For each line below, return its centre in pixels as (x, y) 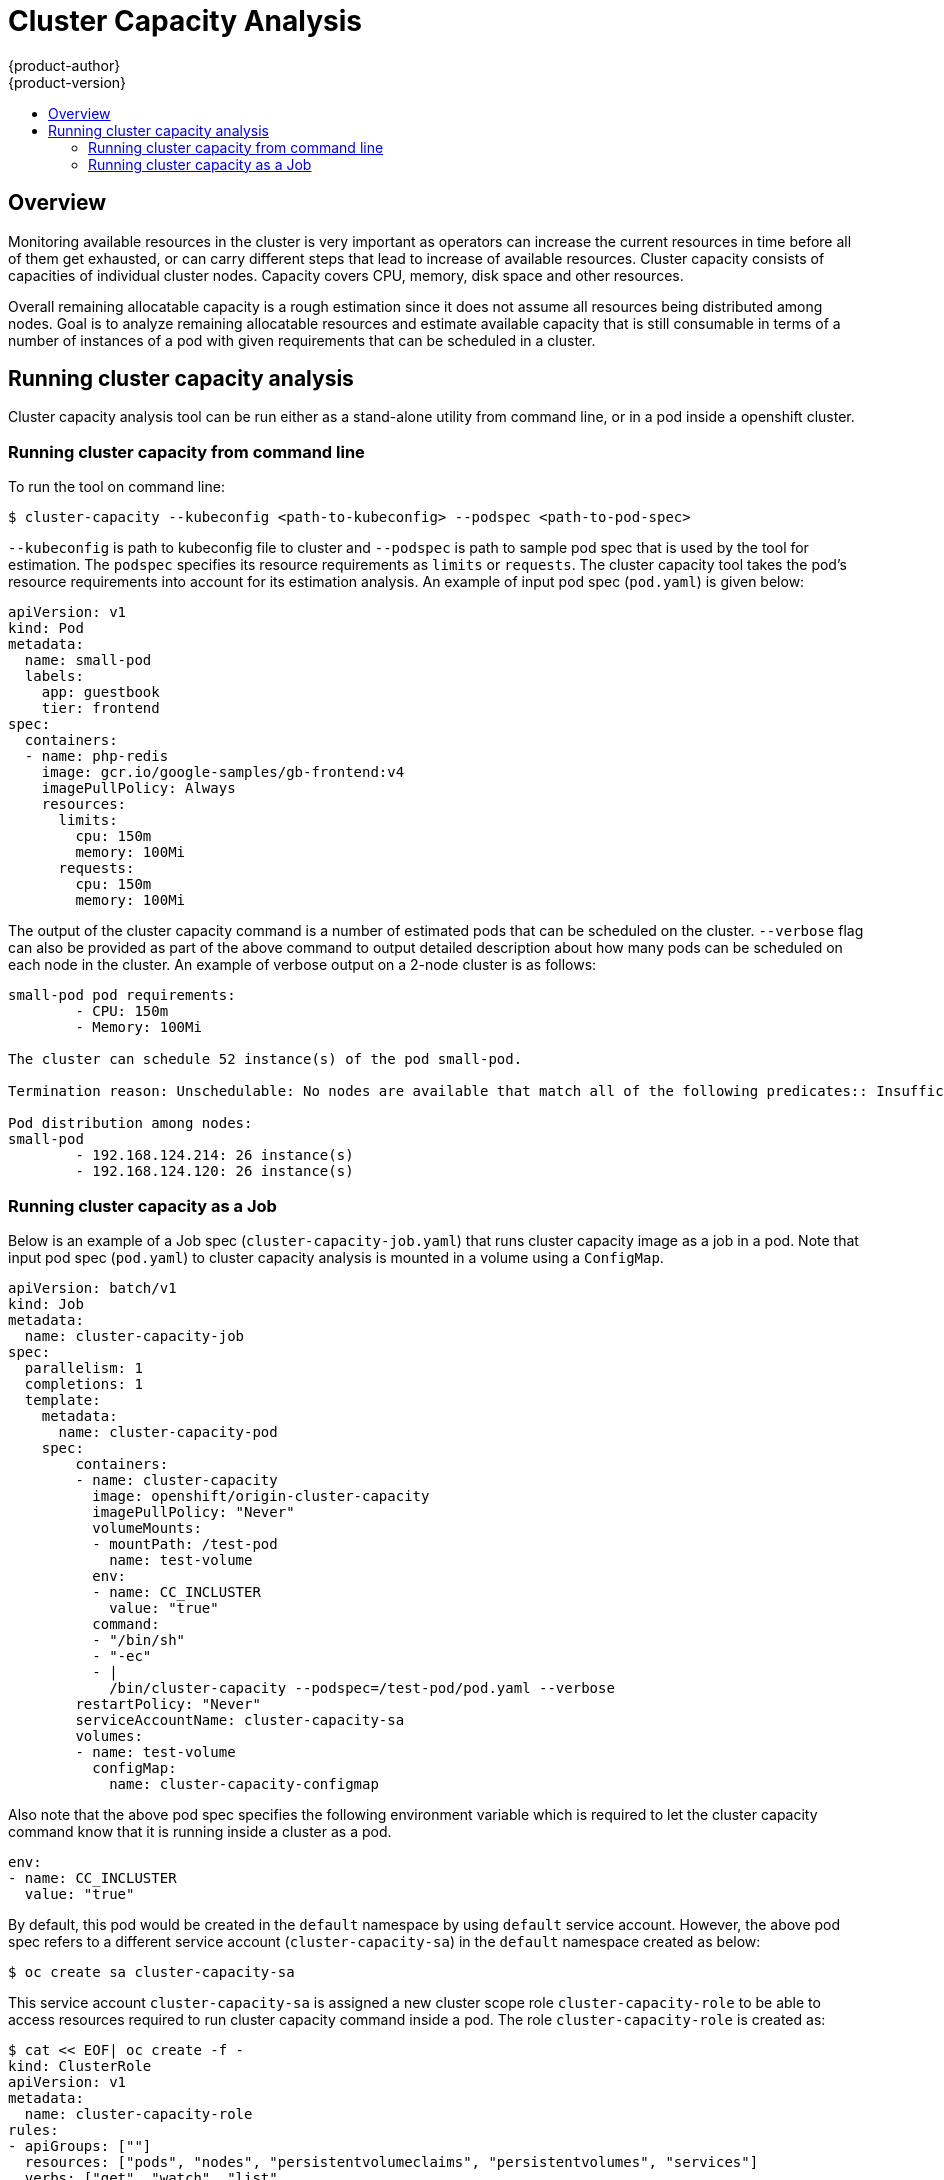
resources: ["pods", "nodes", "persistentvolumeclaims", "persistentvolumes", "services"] (391, 2161)
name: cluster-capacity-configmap (244, 1783)
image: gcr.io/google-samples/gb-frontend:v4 (223, 772)
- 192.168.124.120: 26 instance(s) (214, 1171)
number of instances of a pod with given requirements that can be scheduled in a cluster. (302, 340)
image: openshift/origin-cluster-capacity (261, 1495)
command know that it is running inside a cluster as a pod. (200, 1831)
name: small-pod (88, 660)
